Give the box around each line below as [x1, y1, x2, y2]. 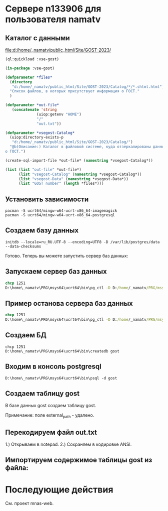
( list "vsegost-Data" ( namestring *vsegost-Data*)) [18, 176, 128, 181]
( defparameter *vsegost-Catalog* [5, 130, 75, 136]
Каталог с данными [5, 34, 70, 42]
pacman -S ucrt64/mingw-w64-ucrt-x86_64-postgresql [5, 213, 115, 218]
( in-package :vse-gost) [5, 66, 55, 71]
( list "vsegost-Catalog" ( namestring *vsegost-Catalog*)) [18, 172, 142, 177]
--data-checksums [5, 244, 41, 249]
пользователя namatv [5, 14, 101, 25]
